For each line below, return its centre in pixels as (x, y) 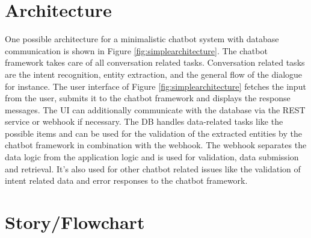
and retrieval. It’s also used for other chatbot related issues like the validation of (153, 168)
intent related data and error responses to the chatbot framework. (126, 180)
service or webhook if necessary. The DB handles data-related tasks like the (144, 121)
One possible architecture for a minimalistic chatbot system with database (142, 39)
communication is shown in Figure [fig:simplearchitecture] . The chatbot (136, 50)
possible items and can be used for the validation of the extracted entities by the (153, 133)
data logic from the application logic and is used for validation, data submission (152, 157)
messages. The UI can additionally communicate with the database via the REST (155, 109)
